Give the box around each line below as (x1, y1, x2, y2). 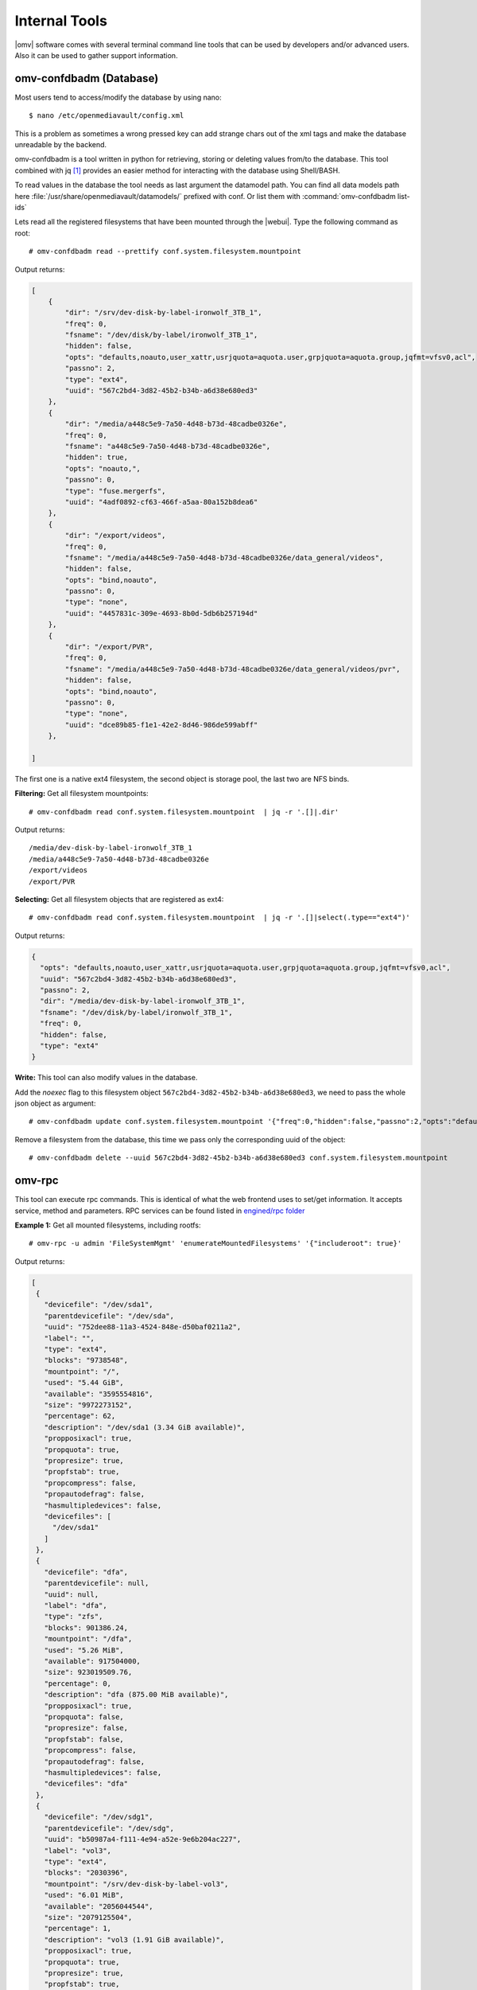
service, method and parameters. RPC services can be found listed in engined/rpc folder (14, 1206, 305, 1215)
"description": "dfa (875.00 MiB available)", (44, 1690, 229, 1699)
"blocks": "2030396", (44, 1868, 129, 1878)
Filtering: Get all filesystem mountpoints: (14, 789, 149, 798)
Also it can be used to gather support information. (14, 50, 178, 60)
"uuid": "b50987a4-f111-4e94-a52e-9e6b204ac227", (44, 1835, 242, 1844)
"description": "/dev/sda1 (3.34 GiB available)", (44, 1422, 246, 1432)
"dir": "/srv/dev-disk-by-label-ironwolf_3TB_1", (64, 308, 262, 318)
